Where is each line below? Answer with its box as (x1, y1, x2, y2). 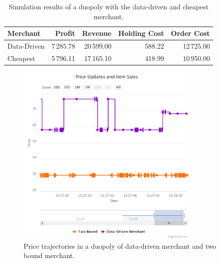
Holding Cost (118, 28, 165, 38)
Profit (55, 28, 76, 38)
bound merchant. (24, 250, 75, 261)
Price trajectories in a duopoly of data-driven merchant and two (24, 240, 217, 251)
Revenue (82, 28, 111, 38)
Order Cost (171, 28, 210, 38)
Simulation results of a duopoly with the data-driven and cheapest (9, 1, 209, 11)
